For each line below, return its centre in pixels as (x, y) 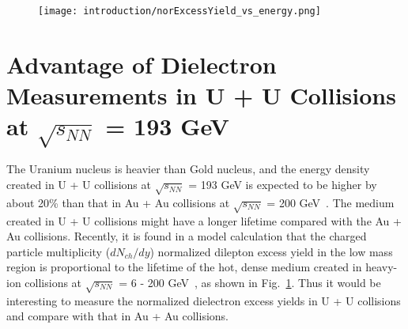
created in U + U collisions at (79, 185)
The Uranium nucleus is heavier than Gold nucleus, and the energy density (188, 169)
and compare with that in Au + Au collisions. (117, 316)
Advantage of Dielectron (142, 64)
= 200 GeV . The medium (331, 202)
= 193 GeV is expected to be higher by (283, 185)
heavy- (382, 267)
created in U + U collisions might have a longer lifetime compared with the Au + (204, 220)
